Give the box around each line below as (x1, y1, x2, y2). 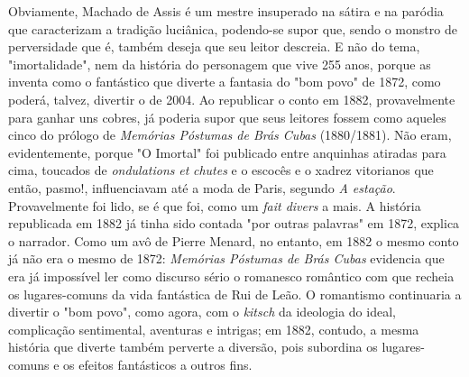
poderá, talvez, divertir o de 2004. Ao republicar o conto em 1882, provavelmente (8, 89, 455, 108)
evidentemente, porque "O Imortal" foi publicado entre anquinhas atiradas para (8, 143, 446, 161)
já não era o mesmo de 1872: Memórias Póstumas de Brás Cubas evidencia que (8, 249, 445, 268)
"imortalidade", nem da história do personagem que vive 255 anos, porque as (8, 54, 431, 73)
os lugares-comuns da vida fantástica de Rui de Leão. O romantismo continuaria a (8, 284, 462, 303)
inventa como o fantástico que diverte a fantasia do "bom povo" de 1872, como (8, 72, 441, 91)
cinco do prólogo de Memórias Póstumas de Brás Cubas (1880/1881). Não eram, (8, 125, 452, 144)
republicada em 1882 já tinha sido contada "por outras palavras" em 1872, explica (8, 214, 460, 233)
